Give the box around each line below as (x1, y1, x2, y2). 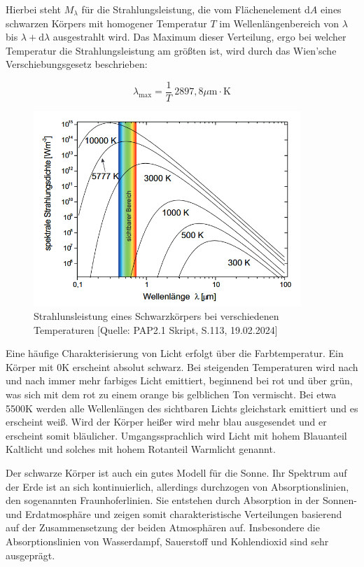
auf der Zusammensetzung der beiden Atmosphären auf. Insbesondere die (6, 520, 320, 535)
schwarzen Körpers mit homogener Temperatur (6, 15, 207, 30)
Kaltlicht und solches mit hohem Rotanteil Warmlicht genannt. (6, 442, 276, 456)
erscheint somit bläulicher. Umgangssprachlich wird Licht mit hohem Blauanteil (6, 428, 347, 442)
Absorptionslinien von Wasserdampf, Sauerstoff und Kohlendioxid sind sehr (6, 533, 329, 548)
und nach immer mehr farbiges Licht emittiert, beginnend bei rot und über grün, (6, 373, 353, 388)
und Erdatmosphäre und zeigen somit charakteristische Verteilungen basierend (6, 506, 342, 521)
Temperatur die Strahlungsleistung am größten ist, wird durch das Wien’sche (6, 43, 337, 57)
